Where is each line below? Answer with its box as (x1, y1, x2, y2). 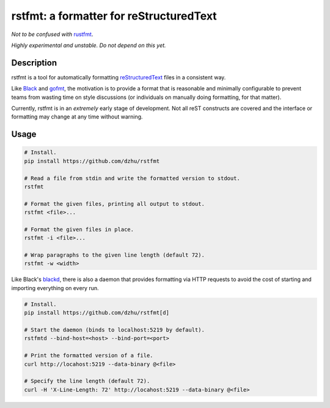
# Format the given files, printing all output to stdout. (24, 200, 205, 207)
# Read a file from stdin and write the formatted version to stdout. (24, 175, 241, 181)
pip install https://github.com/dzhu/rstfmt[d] (24, 309, 169, 316)
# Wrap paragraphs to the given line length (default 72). (24, 252, 205, 259)
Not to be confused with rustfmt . (11, 31, 94, 38)
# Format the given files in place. (24, 226, 134, 233)
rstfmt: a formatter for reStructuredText (11, 9, 217, 23)
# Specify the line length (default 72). (24, 377, 150, 385)
